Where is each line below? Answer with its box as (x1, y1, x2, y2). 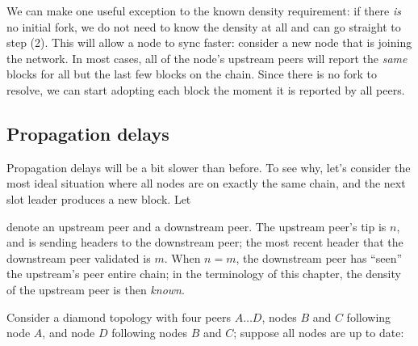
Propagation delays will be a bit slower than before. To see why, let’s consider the (6, 158, 411, 175)
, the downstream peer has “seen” (236, 249, 403, 266)
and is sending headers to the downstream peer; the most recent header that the (6, 234, 403, 251)
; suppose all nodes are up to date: (233, 324, 404, 341)
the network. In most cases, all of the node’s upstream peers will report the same (6, 49, 408, 66)
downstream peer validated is (6, 249, 151, 266)
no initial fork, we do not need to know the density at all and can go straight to (6, 18, 401, 35)
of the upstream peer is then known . (6, 281, 185, 297)
